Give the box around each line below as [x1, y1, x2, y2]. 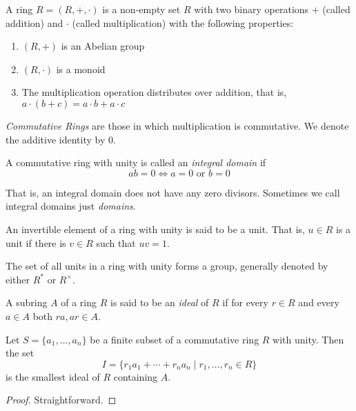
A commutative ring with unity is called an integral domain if [6, 155, 266, 170]
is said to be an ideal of [110, 295, 209, 310]
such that [96, 235, 136, 250]
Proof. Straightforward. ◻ [6, 392, 117, 407]
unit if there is [6, 235, 66, 250]
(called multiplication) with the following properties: [72, 15, 294, 30]
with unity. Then [273, 332, 344, 346]
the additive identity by [6, 132, 106, 146]
